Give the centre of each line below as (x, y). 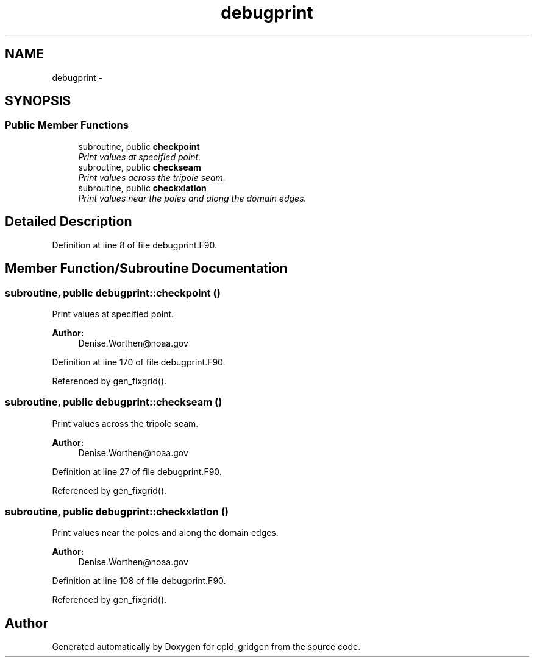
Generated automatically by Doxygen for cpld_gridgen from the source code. (206, 647)
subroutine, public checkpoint (139, 146)
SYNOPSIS (38, 101)
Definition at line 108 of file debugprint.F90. (139, 581)
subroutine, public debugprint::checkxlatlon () (117, 512)
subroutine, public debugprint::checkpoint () (113, 293)
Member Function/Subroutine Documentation (146, 269)
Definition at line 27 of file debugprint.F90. (137, 471)
